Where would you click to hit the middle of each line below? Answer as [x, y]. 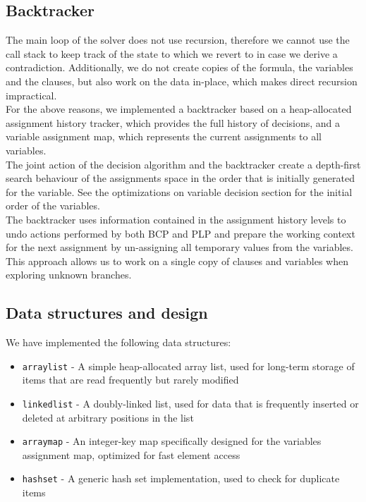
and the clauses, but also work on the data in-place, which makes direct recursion [182, 81]
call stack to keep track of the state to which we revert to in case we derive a [172, 53]
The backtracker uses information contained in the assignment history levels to [176, 219]
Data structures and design [107, 313]
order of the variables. [53, 206]
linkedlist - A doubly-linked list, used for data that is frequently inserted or [190, 403]
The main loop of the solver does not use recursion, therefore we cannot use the [178, 40]
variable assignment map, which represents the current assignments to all [164, 136]
